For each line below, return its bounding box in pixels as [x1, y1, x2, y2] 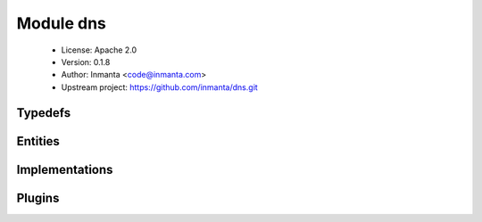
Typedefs [16, 105, 71, 120]
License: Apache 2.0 [61, 45, 137, 55]
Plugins [16, 190, 60, 205]
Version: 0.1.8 [61, 56, 111, 67]
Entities [16, 134, 60, 149]
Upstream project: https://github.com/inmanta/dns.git [61, 81, 258, 93]
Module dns [16, 13, 107, 33]
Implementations [16, 161, 113, 177]
